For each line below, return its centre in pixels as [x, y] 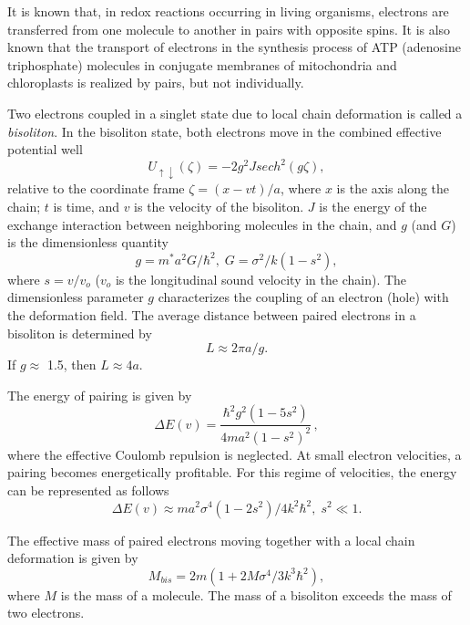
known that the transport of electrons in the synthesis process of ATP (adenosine [234, 47]
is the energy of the [373, 207]
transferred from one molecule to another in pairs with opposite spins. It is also [229, 29]
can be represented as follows [88, 490]
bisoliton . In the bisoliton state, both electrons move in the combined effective [225, 131]
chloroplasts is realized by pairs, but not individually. [156, 83]
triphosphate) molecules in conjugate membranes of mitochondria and [202, 64]
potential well [45, 149]
